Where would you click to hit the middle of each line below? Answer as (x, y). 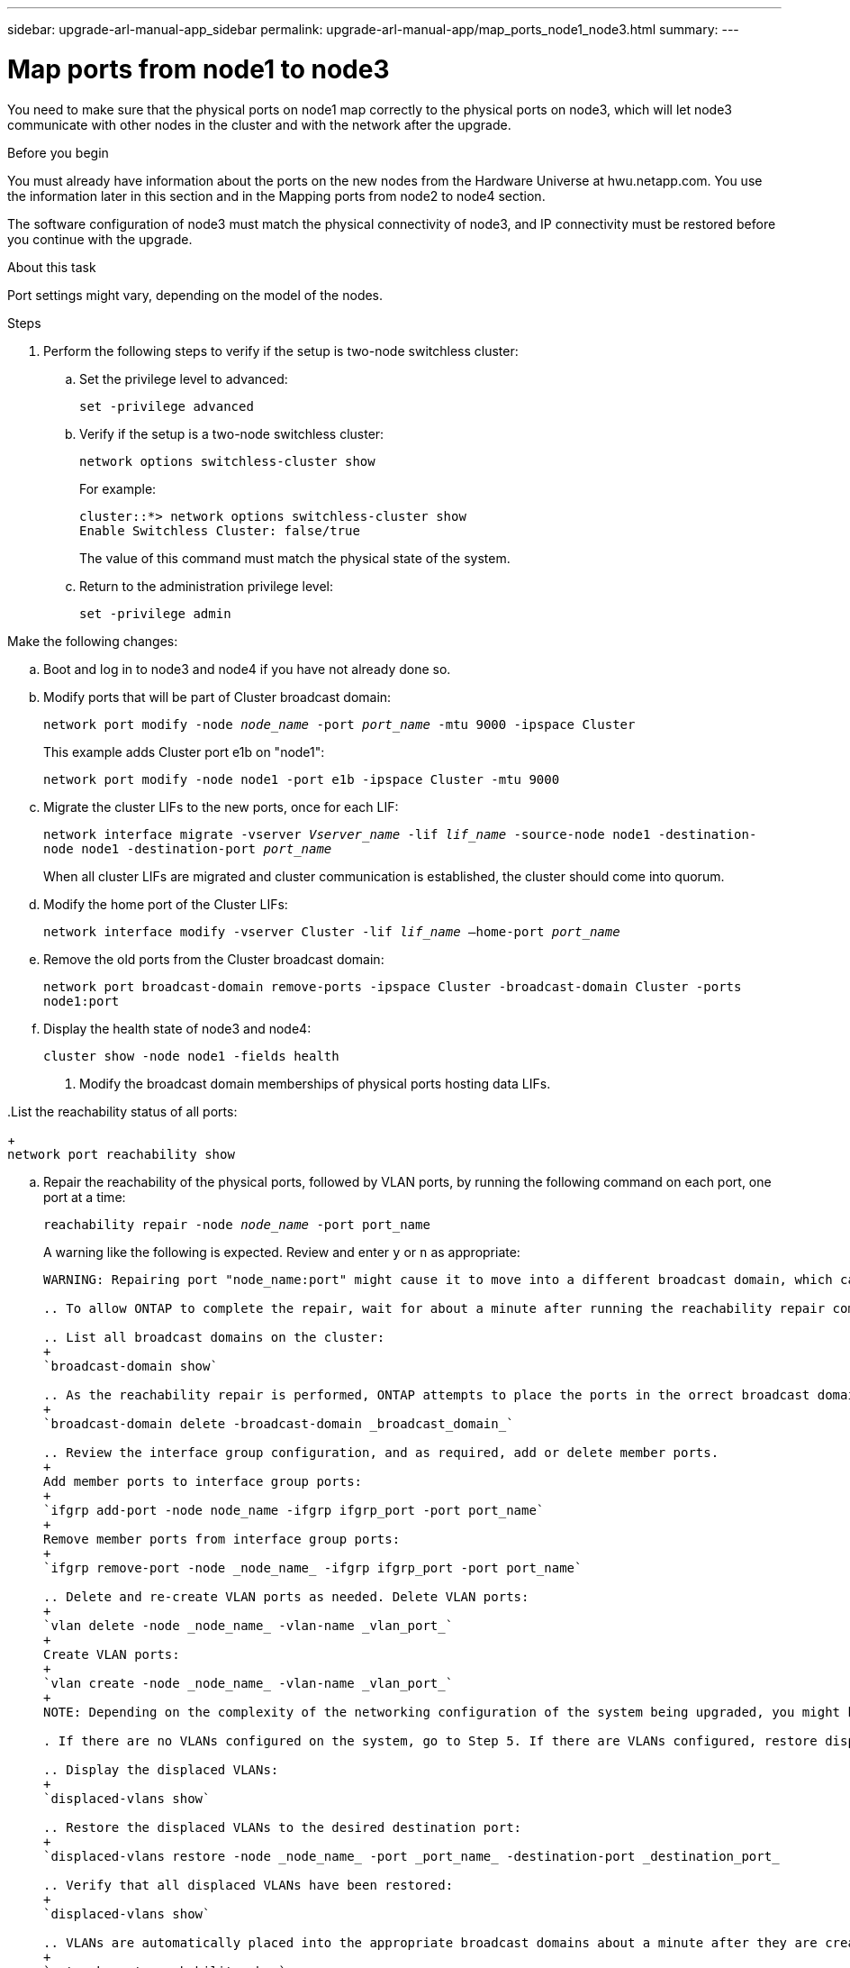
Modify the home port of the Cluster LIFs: (166, 904)
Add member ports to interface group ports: (203, 1481)
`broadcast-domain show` (131, 1366)
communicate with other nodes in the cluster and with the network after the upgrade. (259, 124)
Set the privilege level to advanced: (184, 378)
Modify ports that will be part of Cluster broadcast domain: (217, 697)
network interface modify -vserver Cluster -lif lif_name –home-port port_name (332, 931)
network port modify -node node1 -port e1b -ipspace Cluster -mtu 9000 (302, 779)
